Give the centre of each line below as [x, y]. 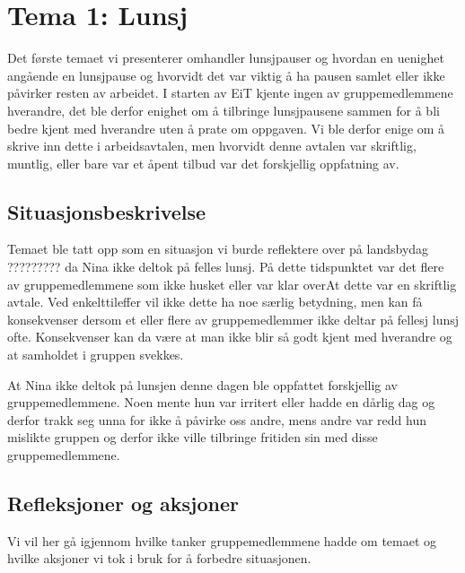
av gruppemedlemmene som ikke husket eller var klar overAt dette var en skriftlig [232, 284]
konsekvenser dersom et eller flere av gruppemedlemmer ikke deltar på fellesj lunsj [233, 319]
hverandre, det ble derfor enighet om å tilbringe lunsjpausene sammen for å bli [224, 110]
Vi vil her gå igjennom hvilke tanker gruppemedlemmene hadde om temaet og [222, 540]
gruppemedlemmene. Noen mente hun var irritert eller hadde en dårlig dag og [221, 402]
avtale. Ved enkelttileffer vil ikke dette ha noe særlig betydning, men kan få [215, 302]
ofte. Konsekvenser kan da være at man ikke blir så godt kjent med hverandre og [230, 337]
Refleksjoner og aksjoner [123, 503]
